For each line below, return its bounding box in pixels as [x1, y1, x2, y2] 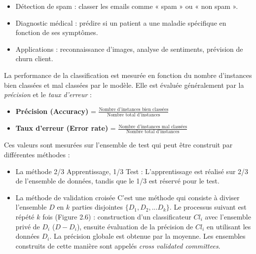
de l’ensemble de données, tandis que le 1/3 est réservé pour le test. [15, 176, 219, 186]
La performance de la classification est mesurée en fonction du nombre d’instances [4, 70, 252, 80]
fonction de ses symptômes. [15, 27, 98, 37]
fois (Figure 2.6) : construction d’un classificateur [42, 211, 191, 221]
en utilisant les [207, 221, 251, 231]
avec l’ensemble [205, 211, 251, 221]
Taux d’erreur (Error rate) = [15, 123, 116, 133]
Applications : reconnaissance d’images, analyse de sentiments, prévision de [15, 43, 243, 54]
